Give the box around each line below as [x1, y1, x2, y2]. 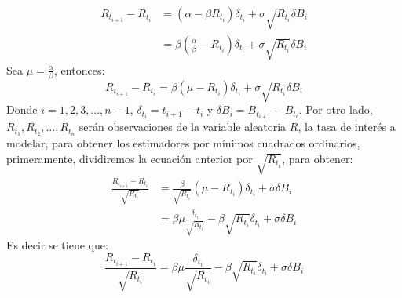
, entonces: [54, 61, 105, 78]
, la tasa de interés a [298, 118, 396, 135]
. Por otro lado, [298, 101, 373, 118]
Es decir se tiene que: [6, 237, 108, 253]
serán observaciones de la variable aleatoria [79, 118, 287, 135]
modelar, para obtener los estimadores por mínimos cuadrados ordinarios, [6, 135, 360, 151]
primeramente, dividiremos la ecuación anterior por [6, 150, 253, 166]
